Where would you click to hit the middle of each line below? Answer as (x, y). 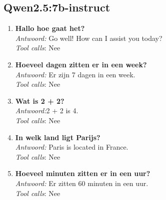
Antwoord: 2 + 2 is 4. (47, 110)
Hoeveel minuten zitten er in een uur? (83, 173)
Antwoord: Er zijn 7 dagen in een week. (75, 74)
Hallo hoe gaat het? (50, 28)
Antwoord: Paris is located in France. (72, 147)
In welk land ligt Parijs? (58, 137)
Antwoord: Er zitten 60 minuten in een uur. (82, 183)
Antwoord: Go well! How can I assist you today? (89, 38)
